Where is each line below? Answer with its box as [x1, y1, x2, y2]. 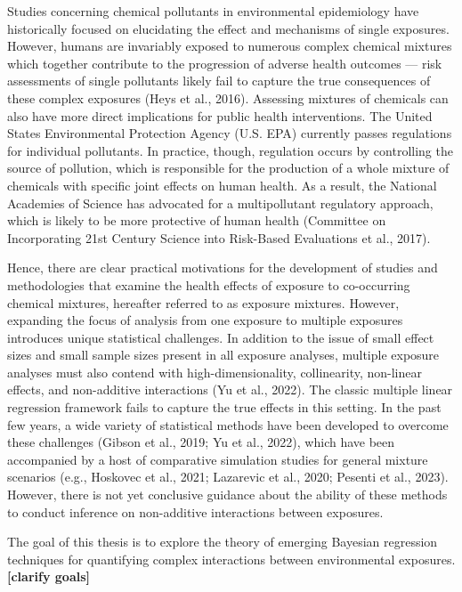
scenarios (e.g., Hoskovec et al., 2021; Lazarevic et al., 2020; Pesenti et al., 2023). [7, 467, 449, 486]
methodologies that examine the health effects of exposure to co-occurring [7, 275, 410, 294]
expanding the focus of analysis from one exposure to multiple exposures [7, 311, 403, 329]
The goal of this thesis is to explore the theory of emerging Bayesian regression [7, 532, 438, 551]
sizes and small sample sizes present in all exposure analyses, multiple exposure [7, 345, 440, 364]
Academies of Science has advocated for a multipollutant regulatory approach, [7, 193, 434, 212]
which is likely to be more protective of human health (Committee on [7, 211, 386, 230]
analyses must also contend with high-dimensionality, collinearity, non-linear [7, 362, 423, 381]
